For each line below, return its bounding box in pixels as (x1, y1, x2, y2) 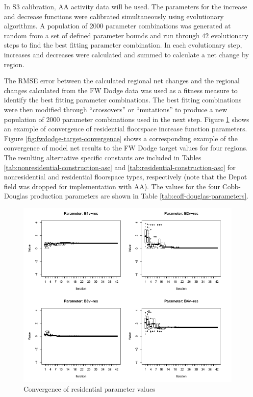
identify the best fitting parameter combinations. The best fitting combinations (4, 95, 242, 105)
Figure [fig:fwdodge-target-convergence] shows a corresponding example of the (4, 133, 238, 143)
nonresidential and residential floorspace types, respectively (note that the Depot (4, 172, 247, 182)
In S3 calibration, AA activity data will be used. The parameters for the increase (4, 1, 247, 11)
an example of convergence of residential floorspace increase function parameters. (4, 124, 247, 134)
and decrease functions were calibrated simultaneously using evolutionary (4, 11, 224, 21)
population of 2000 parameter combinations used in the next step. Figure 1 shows (4, 114, 250, 124)
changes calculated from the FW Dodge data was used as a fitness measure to (4, 85, 238, 95)
